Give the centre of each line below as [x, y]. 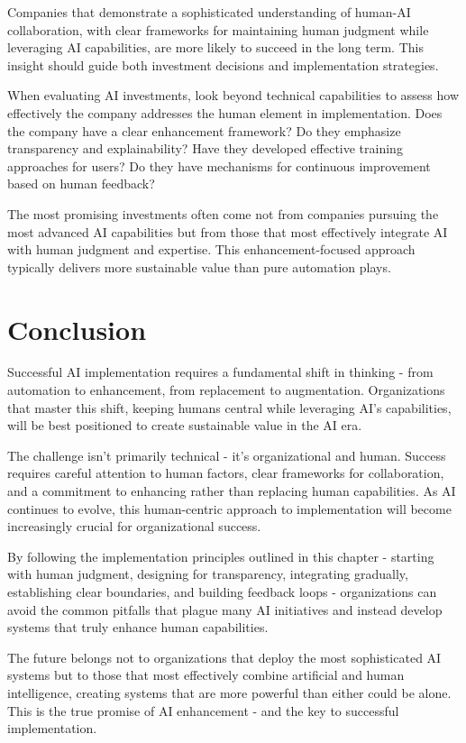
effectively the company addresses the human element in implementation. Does [225, 112]
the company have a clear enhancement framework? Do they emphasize [204, 130]
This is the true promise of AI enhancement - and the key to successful [203, 710]
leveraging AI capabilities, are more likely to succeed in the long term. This [215, 47]
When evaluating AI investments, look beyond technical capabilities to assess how [233, 95]
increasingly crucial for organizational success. [134, 526]
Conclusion [77, 329]
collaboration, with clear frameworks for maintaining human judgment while [218, 29]
